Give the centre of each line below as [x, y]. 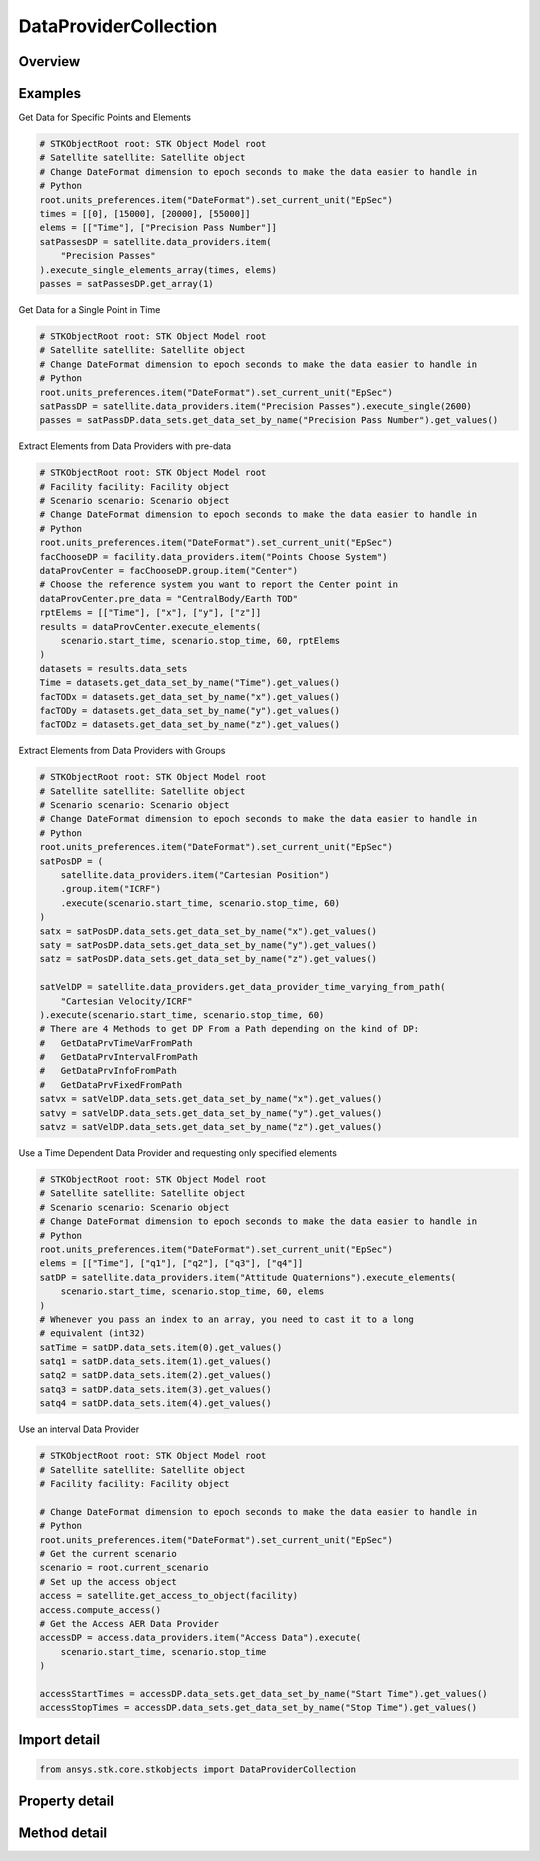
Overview [49, 61]
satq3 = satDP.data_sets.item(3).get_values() [155, 1389]
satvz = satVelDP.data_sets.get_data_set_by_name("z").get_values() [211, 1127]
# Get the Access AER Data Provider [129, 1623]
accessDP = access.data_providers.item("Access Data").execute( [200, 1638]
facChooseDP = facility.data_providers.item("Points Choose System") [213, 556]
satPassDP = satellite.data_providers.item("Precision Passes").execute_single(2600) [255, 406]
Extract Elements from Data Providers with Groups [122, 751]
